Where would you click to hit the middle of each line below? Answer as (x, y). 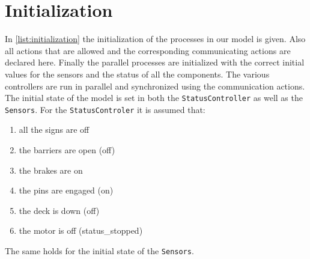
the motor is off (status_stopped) (81, 230)
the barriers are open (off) (67, 150)
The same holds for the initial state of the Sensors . (99, 250)
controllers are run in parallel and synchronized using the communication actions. (155, 86)
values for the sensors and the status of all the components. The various (137, 74)
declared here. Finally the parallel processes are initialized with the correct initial (155, 62)
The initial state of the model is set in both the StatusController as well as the (154, 98)
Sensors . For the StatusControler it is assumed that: (105, 109)
